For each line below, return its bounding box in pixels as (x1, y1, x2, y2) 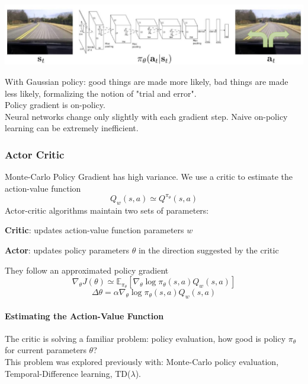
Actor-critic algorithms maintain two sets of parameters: (5, 204, 209, 216)
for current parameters (5, 344, 86, 356)
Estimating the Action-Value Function (5, 309, 164, 322)
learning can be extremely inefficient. (5, 122, 139, 134)
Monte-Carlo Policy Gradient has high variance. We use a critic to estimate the (5, 170, 293, 183)
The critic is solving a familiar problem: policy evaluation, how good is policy (5, 332, 286, 344)
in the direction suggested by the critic (138, 243, 279, 256)
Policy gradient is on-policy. (5, 99, 105, 111)
